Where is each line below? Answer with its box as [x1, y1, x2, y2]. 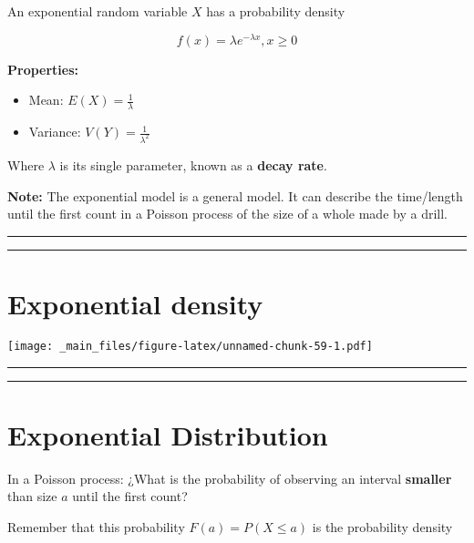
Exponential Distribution [7, 415, 328, 453]
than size [7, 487, 57, 506]
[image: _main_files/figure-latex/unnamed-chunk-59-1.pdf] [7, 339, 373, 353]
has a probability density [206, 2, 345, 20]
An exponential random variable [7, 2, 188, 20]
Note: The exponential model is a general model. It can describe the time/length [7, 186, 463, 205]
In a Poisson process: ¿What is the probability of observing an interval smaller [7, 468, 452, 487]
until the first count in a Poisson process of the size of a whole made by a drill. [7, 204, 448, 223]
